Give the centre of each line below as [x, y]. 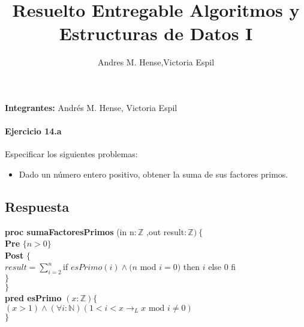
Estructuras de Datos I [156, 33]
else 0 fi [222, 267]
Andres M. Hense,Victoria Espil [156, 62]
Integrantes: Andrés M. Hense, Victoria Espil [91, 107]
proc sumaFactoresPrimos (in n [70, 231]
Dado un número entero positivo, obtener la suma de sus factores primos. [153, 174]
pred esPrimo [33, 298]
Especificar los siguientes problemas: [71, 154]
